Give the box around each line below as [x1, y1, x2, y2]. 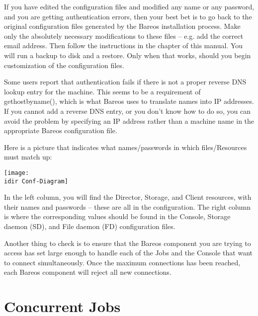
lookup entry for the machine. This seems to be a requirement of [4, 86, 201, 96]
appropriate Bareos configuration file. [4, 125, 117, 136]
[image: [4, 169, 29, 176]
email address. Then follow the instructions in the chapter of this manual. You [4, 40, 243, 51]
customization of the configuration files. [4, 60, 124, 70]
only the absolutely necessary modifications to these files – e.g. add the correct [4, 30, 244, 41]
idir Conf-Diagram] [4, 177, 68, 185]
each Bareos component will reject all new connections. [4, 267, 172, 277]
